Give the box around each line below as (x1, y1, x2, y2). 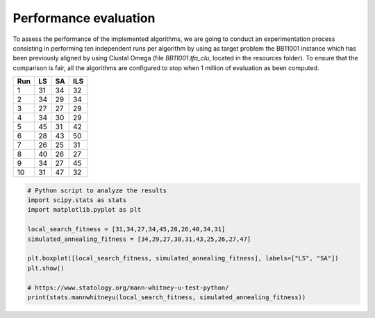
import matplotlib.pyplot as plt (27, 206, 142, 214)
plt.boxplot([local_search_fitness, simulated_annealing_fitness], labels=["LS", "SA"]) (27, 254, 340, 262)
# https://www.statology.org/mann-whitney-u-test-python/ (27, 283, 229, 292)
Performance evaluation (12, 10, 156, 26)
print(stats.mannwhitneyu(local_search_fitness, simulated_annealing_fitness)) (27, 294, 306, 301)
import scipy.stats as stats (27, 196, 127, 204)
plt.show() (27, 264, 65, 272)
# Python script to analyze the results (27, 186, 167, 194)
